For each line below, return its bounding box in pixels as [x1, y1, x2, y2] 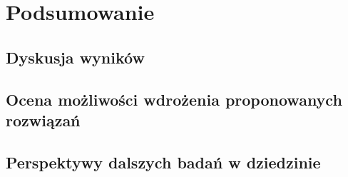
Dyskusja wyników [6, 46, 145, 68]
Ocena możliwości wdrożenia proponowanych [6, 88, 342, 110]
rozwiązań [6, 108, 81, 131]
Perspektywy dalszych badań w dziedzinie [6, 151, 321, 173]
